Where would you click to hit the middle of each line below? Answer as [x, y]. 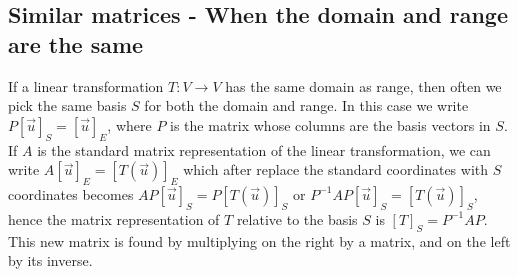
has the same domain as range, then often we [363, 85]
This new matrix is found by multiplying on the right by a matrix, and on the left [259, 240]
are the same [76, 43]
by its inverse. [50, 260]
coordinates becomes [71, 193]
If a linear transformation [86, 85]
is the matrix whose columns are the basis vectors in [330, 124]
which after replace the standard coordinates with [336, 169]
